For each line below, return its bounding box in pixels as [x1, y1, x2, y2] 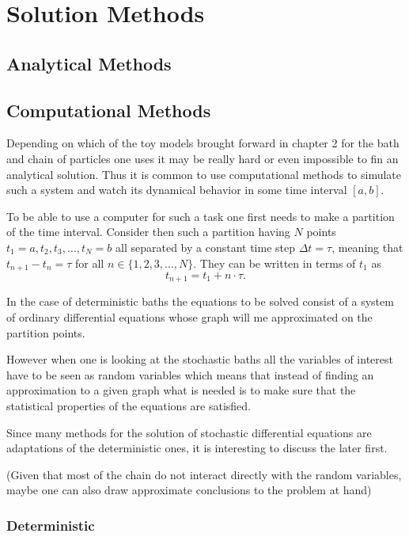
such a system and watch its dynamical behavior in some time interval [6, 181, 347, 198]
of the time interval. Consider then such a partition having [6, 223, 290, 240]
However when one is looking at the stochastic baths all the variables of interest [6, 351, 393, 368]
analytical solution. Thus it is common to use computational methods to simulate [6, 166, 401, 182]
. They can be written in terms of [193, 254, 356, 271]
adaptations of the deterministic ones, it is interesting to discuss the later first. [6, 440, 388, 456]
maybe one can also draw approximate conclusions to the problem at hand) [6, 482, 372, 498]
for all [75, 254, 104, 271]
